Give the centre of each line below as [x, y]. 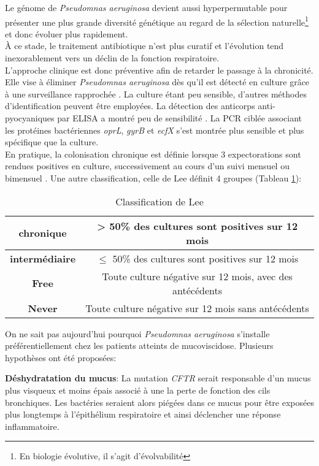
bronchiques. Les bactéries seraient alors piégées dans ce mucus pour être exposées [159, 402]
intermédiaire [43, 258]
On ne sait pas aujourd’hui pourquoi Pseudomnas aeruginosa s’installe [137, 333]
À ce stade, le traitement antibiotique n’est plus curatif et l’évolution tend [144, 46]
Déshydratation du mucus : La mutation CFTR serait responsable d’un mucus [158, 378]
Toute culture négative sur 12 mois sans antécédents [197, 308]
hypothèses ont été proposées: [61, 357]
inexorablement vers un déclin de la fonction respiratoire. [112, 58]
